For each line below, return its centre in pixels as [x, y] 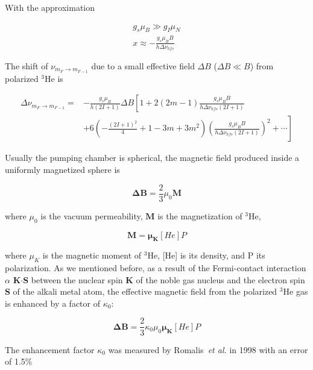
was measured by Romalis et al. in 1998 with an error [208, 349]
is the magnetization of [200, 215]
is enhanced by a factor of [53, 303]
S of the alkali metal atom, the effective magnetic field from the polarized [141, 291]
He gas [296, 291]
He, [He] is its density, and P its [206, 255]
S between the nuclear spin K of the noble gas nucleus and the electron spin [164, 279]
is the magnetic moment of [92, 255]
